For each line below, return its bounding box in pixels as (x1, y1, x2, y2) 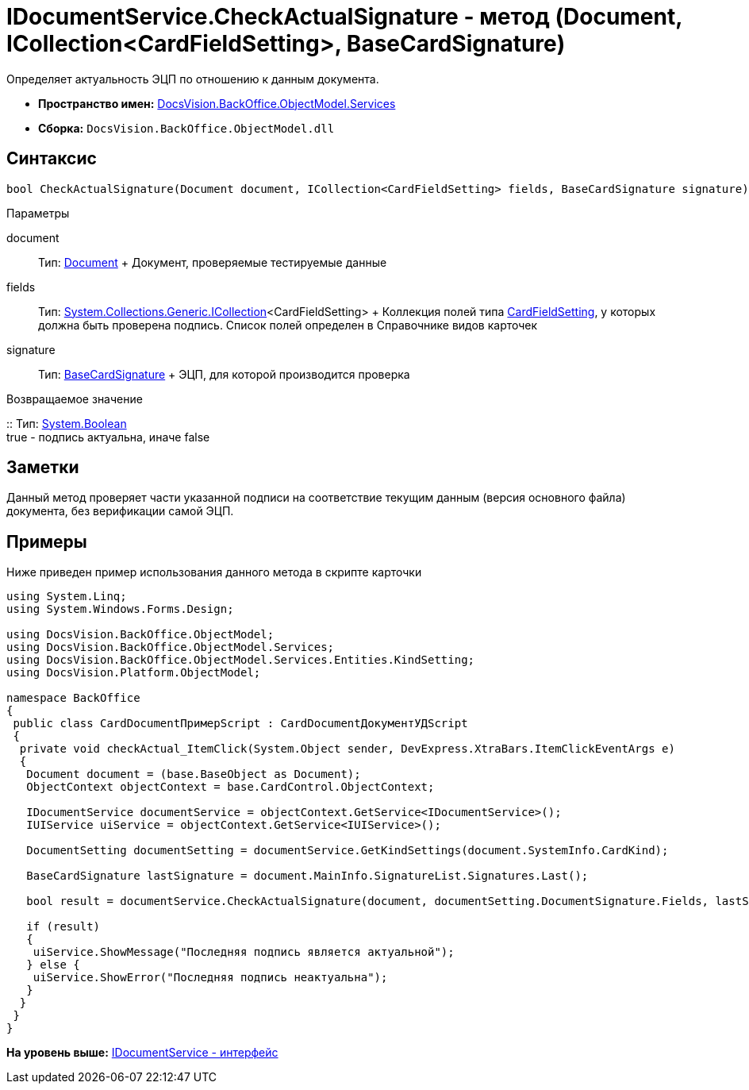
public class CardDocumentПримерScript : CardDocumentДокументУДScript (13, 717, 468, 730)
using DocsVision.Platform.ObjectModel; (6, 666, 261, 680)
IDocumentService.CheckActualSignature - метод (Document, (6, 3, 682, 30)
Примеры (6, 531, 87, 552)
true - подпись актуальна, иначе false (6, 429, 210, 444)
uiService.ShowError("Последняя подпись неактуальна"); (33, 971, 388, 984)
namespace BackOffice (6, 691, 140, 705)
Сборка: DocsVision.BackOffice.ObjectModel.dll (38, 121, 335, 135)
